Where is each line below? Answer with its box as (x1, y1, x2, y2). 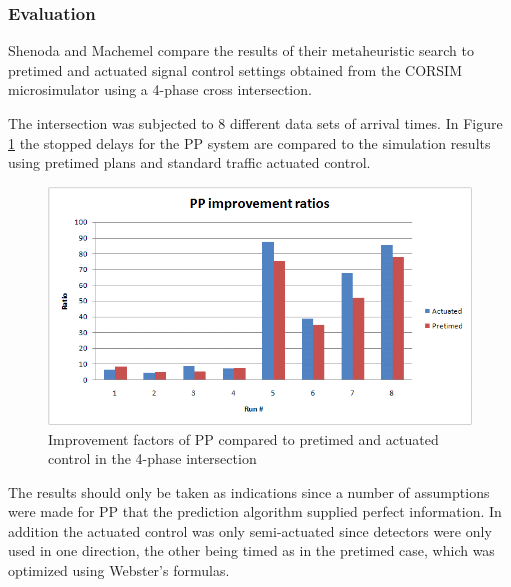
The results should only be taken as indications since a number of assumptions (8, 481, 490, 502)
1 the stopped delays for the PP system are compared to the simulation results (8, 132, 491, 153)
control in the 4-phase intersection (48, 448, 257, 469)
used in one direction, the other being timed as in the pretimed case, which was (8, 540, 495, 561)
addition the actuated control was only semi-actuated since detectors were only (8, 520, 492, 541)
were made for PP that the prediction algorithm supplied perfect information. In (8, 501, 502, 522)
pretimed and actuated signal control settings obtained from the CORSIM (8, 59, 463, 80)
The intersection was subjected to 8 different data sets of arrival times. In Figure (8, 113, 503, 133)
